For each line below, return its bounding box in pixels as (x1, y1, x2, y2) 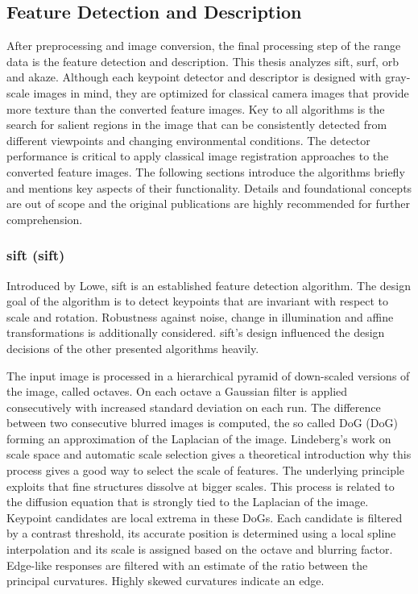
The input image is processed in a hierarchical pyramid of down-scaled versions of (6, 367, 410, 384)
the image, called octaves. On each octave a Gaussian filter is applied (6, 383, 348, 400)
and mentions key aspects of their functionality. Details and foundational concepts (6, 179, 412, 196)
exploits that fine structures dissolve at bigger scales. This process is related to (6, 477, 395, 494)
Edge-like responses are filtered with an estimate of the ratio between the (6, 556, 368, 573)
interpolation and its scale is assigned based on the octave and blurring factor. (6, 541, 393, 558)
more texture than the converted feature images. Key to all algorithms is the (6, 100, 385, 117)
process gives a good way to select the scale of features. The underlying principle (6, 462, 405, 479)
